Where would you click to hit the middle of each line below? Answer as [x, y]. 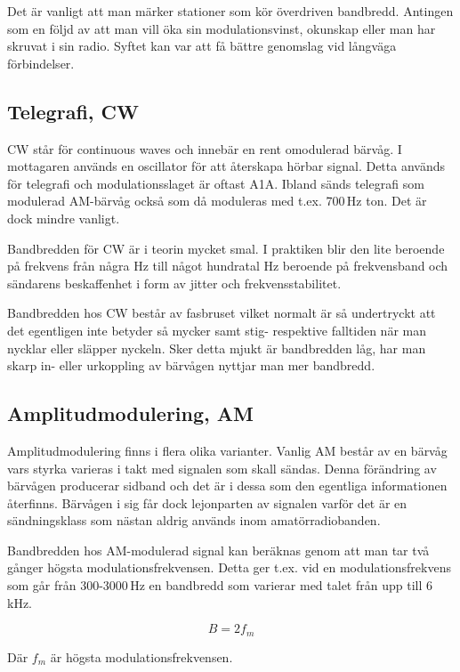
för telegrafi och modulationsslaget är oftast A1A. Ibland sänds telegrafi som [216, 183]
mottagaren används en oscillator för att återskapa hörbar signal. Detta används [226, 166]
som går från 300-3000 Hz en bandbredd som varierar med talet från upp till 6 [220, 585]
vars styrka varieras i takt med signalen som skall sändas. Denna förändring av [222, 468]
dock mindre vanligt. [64, 218]
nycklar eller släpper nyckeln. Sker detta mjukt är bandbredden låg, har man [217, 348]
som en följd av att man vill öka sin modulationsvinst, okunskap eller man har [222, 28]
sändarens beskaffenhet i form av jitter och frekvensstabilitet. [174, 283]
